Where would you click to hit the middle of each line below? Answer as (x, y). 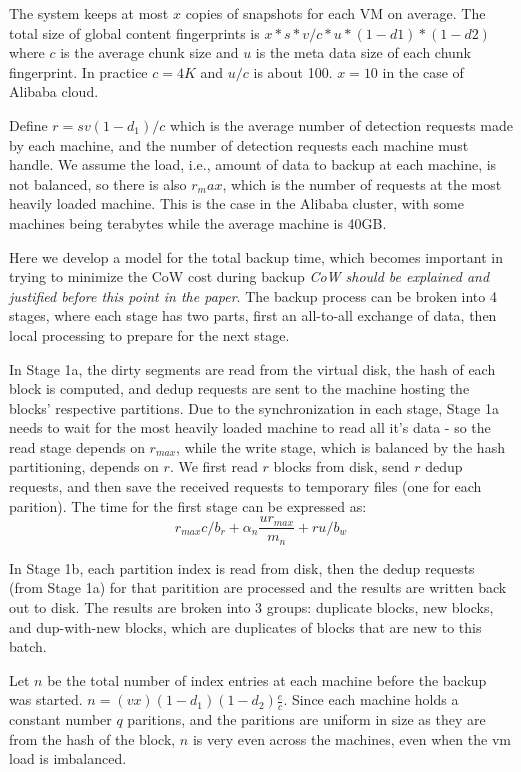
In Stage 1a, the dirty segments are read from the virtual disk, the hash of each (252, 368)
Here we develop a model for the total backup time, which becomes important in (256, 256)
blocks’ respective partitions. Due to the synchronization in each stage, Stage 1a (254, 407)
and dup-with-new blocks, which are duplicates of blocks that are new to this (245, 626)
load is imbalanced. (68, 758)
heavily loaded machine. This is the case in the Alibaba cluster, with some (236, 203)
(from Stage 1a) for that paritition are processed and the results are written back (258, 587)
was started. (46, 699)
